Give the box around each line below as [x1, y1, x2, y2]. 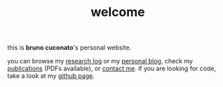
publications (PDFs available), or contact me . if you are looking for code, [7, 64, 216, 73]
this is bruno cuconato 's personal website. [7, 43, 132, 52]
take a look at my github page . [7, 72, 95, 80]
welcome [90, 4, 145, 20]
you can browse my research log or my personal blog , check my [7, 57, 193, 65]
